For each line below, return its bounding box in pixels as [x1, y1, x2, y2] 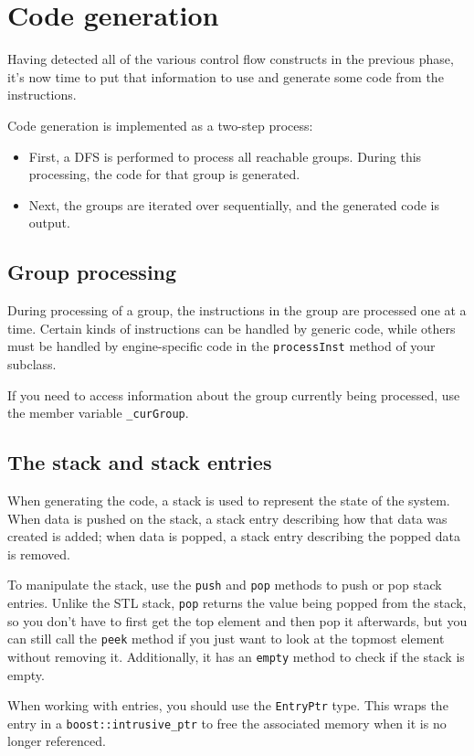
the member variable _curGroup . [7, 403, 189, 422]
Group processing [7, 258, 177, 286]
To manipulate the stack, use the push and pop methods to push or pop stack [7, 575, 442, 594]
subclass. [7, 354, 57, 373]
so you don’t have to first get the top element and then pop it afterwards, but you [7, 611, 468, 630]
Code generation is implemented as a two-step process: [7, 115, 313, 134]
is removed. [7, 544, 70, 563]
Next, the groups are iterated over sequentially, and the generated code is [28, 195, 439, 214]
